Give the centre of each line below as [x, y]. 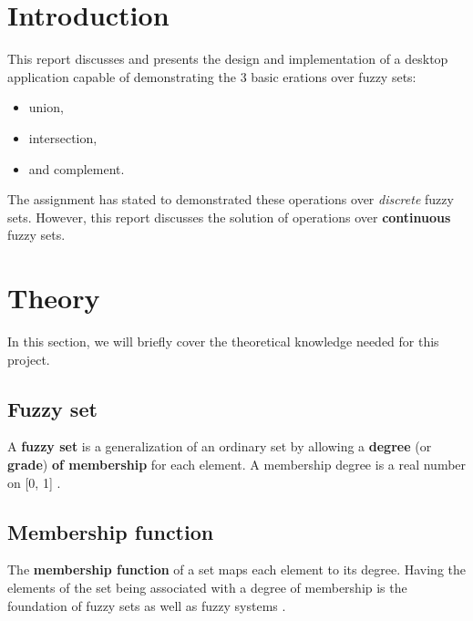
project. [29, 359]
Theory [54, 298]
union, [46, 107]
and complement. [77, 168]
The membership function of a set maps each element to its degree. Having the [237, 569]
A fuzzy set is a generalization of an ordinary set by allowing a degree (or [220, 446]
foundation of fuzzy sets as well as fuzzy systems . [147, 605]
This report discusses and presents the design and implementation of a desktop [228, 59]
